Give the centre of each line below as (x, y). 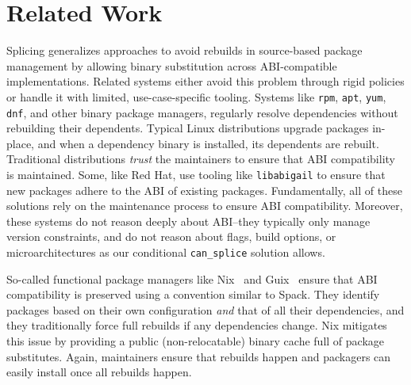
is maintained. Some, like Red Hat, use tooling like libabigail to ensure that (196, 174)
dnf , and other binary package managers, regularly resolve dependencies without (202, 112)
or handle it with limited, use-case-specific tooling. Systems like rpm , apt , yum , (196, 96)
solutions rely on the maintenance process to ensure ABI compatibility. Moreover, (205, 206)
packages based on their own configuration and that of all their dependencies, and (205, 309)
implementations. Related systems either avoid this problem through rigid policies (205, 81)
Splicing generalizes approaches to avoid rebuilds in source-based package (184, 50)
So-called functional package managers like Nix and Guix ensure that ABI (192, 278)
